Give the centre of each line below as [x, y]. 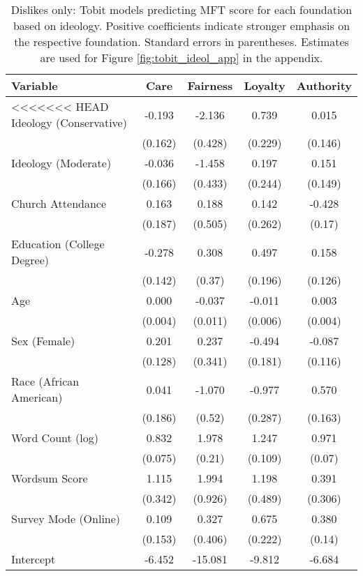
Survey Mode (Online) [66, 518]
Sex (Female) [43, 341]
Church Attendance [59, 203]
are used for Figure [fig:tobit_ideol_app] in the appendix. [181, 58]
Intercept [34, 559]
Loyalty [265, 85]
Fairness [210, 85]
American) [37, 397]
